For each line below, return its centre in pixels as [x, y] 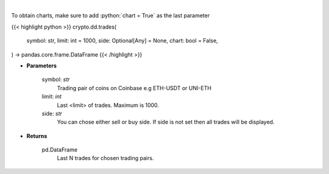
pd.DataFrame [60, 150]
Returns [37, 136]
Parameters [42, 65]
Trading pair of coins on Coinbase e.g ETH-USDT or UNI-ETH [134, 88]
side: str [52, 113]
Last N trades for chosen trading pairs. [105, 158]
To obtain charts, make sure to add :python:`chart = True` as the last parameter [111, 16]
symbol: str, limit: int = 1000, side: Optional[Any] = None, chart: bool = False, [122, 41]
